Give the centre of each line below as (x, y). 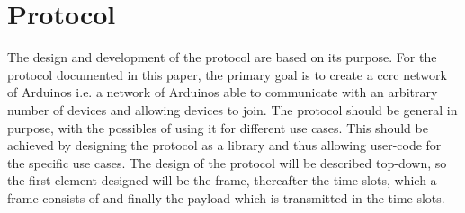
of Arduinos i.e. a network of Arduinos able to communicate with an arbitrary (223, 92)
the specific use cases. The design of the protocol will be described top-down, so (227, 162)
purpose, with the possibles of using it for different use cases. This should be (218, 127)
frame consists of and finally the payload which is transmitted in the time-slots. (226, 197)
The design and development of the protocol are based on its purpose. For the (222, 57)
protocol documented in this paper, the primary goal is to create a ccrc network (227, 74)
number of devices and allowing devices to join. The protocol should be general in (232, 109)
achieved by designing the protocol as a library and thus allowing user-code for (224, 145)
